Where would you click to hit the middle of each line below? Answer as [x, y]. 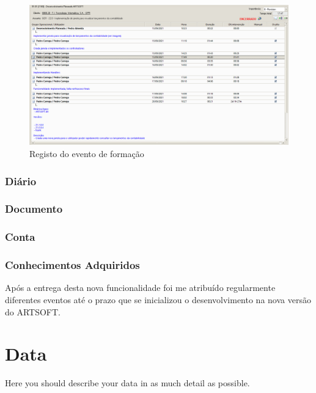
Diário [21, 181]
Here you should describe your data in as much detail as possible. [127, 383]
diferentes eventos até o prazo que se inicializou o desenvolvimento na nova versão [158, 299]
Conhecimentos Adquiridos [72, 265]
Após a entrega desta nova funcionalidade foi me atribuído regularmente [140, 288]
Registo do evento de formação [87, 153]
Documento [34, 209]
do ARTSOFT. [33, 311]
